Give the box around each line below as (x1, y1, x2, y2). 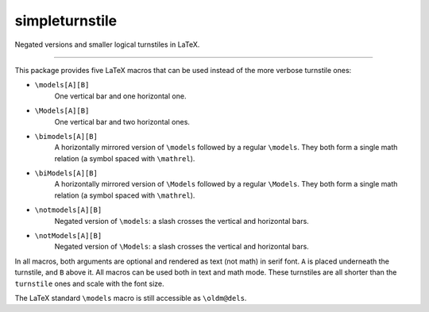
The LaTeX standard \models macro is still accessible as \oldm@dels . (14, 293, 247, 302)
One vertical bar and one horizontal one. (54, 91, 187, 101)
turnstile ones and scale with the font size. (14, 279, 164, 288)
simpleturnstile (14, 12, 118, 29)
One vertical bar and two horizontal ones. (54, 117, 191, 126)
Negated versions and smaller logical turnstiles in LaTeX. (14, 40, 200, 49)
